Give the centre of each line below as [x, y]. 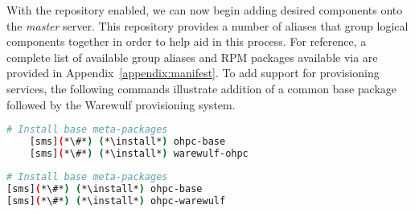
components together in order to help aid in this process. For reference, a [187, 41]
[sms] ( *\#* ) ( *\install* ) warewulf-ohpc [139, 153]
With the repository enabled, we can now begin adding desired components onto [205, 10]
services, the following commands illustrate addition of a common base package [201, 88]
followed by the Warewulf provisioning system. [121, 104]
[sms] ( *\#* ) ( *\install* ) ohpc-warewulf [116, 201]
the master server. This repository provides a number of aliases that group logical [207, 25]
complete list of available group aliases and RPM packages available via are [192, 57]
